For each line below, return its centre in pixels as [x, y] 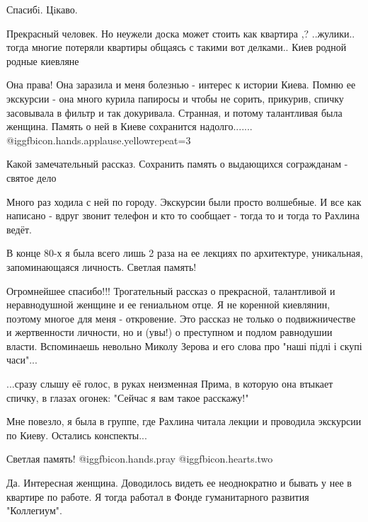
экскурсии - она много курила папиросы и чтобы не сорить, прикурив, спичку [175, 98]
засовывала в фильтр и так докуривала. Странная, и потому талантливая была [174, 112]
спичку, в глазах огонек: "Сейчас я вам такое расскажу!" [128, 397]
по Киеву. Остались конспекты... [77, 435]
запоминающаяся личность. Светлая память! [102, 266]
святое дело [31, 177]
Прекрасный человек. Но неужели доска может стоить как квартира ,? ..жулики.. [181, 33]
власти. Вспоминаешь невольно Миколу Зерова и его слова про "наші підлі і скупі [184, 346]
